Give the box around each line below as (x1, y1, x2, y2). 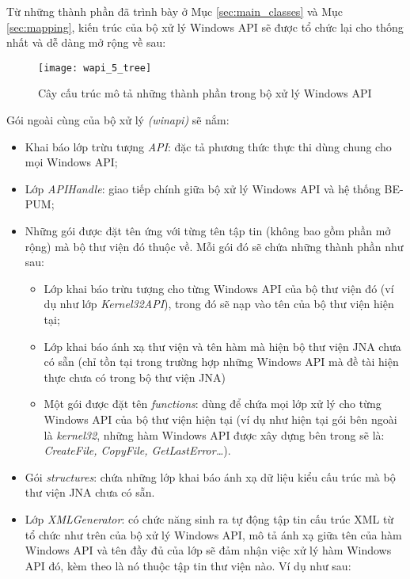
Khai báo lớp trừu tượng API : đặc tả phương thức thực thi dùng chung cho (25, 138, 392, 154)
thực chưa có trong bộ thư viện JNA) (44, 368, 226, 385)
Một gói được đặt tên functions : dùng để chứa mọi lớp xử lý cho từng (44, 395, 382, 412)
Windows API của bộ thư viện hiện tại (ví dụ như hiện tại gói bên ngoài (44, 410, 397, 427)
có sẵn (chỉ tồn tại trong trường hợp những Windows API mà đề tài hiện (44, 353, 399, 370)
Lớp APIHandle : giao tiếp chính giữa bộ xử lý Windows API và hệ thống (25, 180, 381, 196)
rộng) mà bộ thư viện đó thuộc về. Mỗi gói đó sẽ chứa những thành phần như (25, 238, 404, 254)
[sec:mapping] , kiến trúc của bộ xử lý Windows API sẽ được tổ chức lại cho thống (6, 18, 404, 35)
